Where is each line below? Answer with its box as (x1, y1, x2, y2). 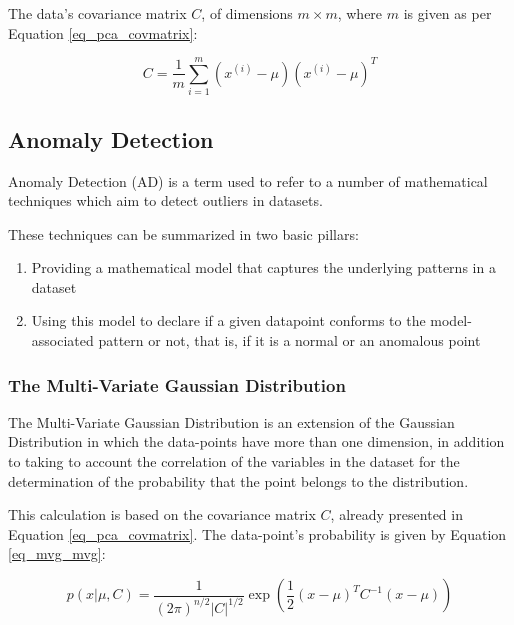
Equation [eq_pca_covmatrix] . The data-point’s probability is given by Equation (8, 523, 507, 544)
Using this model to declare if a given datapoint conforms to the (31, 310, 426, 331)
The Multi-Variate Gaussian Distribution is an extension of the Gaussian (8, 411, 455, 432)
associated (31, 330, 94, 351)
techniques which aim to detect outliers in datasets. (8, 190, 323, 211)
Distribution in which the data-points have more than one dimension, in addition (8, 431, 505, 452)
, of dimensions (201, 3, 293, 23)
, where (337, 3, 383, 23)
